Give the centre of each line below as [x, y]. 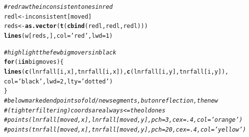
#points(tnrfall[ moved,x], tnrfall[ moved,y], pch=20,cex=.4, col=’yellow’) [125, 129]
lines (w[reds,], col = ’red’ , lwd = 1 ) [59, 36]
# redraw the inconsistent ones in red [58, 7]
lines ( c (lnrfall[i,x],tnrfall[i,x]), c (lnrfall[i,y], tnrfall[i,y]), [116, 71]
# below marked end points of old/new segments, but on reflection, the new [111, 100]
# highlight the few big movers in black [60, 52]
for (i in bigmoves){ [34, 62]
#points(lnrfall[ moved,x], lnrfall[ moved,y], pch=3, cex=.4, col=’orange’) [123, 120]
